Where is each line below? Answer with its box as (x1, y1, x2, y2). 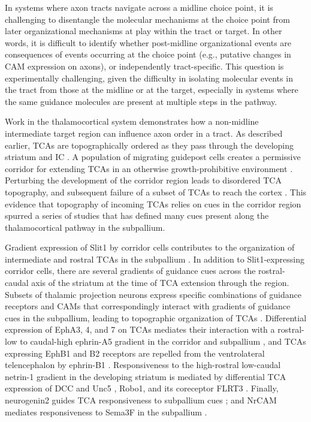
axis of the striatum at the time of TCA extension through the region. (31, 276, 289, 289)
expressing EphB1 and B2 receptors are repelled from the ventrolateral (5, 346, 265, 359)
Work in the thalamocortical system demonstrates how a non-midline (5, 115, 259, 128)
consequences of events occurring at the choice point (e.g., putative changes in (5, 48, 291, 61)
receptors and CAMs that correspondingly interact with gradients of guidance (5, 300, 291, 312)
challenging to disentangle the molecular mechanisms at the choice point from (5, 13, 290, 25)
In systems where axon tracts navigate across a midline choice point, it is (5, 1, 273, 13)
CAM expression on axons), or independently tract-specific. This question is (5, 59, 284, 72)
